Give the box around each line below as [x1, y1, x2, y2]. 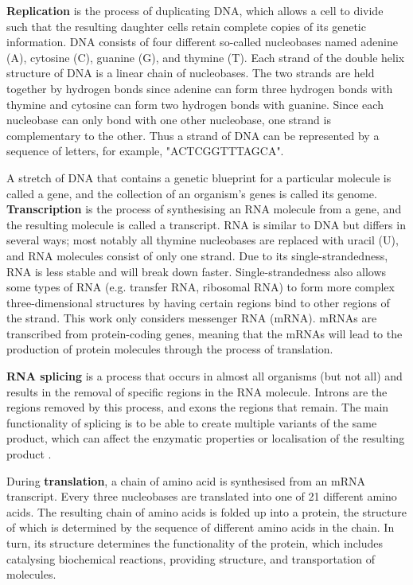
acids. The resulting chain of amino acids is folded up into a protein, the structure [6, 503, 407, 520]
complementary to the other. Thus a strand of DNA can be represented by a [6, 127, 380, 143]
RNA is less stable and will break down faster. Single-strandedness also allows [6, 263, 387, 279]
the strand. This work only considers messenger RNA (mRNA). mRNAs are [6, 310, 377, 326]
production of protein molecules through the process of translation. [6, 341, 333, 357]
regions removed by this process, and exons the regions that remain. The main [6, 399, 389, 415]
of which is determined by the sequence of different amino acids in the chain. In [6, 519, 395, 536]
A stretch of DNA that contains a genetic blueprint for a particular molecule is [6, 169, 392, 185]
